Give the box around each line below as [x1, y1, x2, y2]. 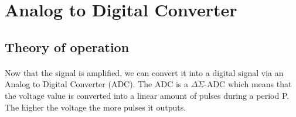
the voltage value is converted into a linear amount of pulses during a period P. [5, 89, 290, 101]
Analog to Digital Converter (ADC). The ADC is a [5, 78, 188, 90]
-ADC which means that [204, 78, 292, 90]
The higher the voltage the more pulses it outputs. [5, 101, 186, 113]
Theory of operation [5, 37, 130, 56]
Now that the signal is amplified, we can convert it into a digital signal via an [5, 66, 284, 78]
